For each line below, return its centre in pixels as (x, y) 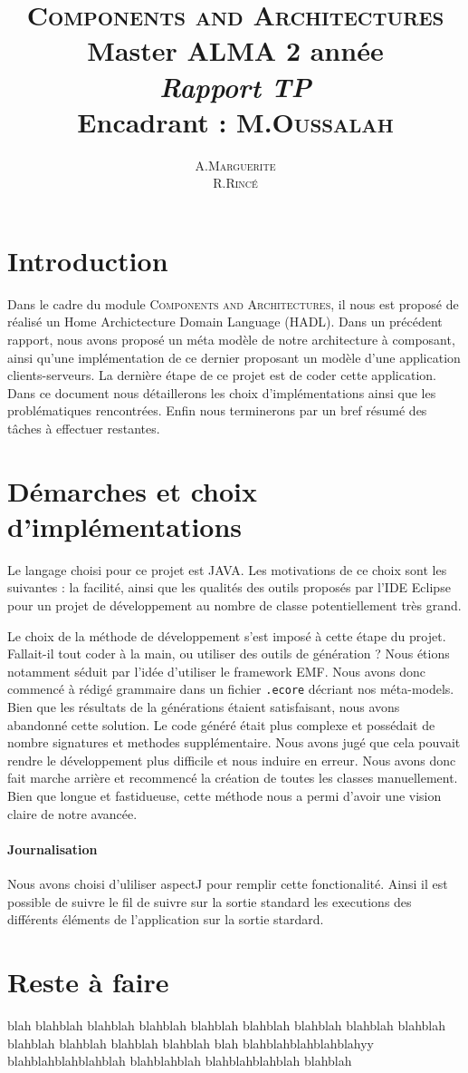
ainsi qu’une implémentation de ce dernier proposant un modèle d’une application (234, 357)
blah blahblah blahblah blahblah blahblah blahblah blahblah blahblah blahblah (226, 1024)
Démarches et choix (133, 490)
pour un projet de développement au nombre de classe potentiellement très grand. (234, 605)
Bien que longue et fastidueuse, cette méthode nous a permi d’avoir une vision (224, 796)
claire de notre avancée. (72, 813)
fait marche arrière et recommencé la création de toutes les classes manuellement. (233, 778)
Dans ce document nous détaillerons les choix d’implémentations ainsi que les (222, 392)
